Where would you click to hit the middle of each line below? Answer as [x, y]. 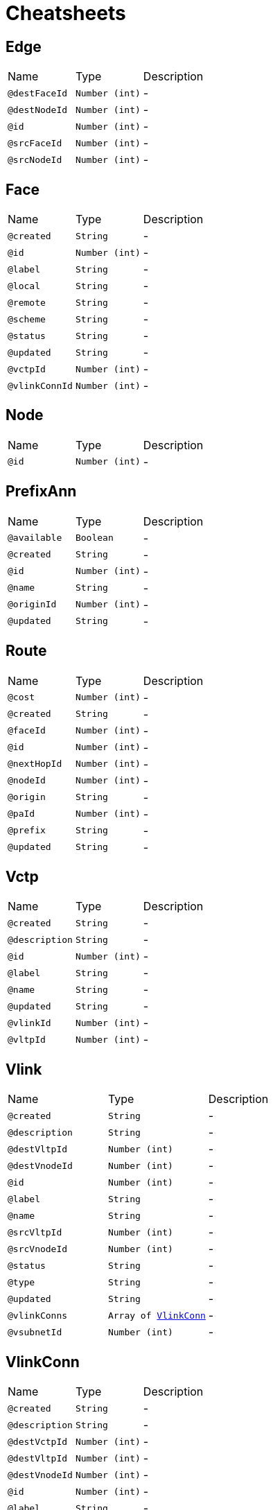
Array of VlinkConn [157, 1315]
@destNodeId [38, 110]
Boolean [94, 538]
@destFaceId [38, 93]
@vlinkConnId [40, 385]
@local [24, 286]
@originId [32, 605]
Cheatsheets [66, 13]
